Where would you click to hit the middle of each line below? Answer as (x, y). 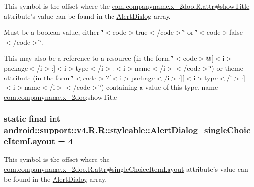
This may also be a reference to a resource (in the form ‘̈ (89, 58)
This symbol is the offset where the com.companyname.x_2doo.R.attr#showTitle (127, 6)
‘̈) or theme (226, 67)
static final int (32, 119)
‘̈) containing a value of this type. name (159, 87)
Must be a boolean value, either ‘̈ (54, 32)
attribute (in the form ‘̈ (39, 77)
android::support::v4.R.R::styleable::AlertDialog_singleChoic (127, 130)
